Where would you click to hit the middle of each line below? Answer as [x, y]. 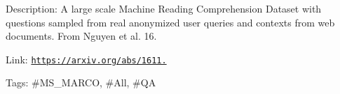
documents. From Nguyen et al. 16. [81, 36]
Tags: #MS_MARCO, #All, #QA [81, 83]
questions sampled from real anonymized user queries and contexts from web [170, 22]
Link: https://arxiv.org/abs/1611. [86, 59]
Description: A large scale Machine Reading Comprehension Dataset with [164, 8]
